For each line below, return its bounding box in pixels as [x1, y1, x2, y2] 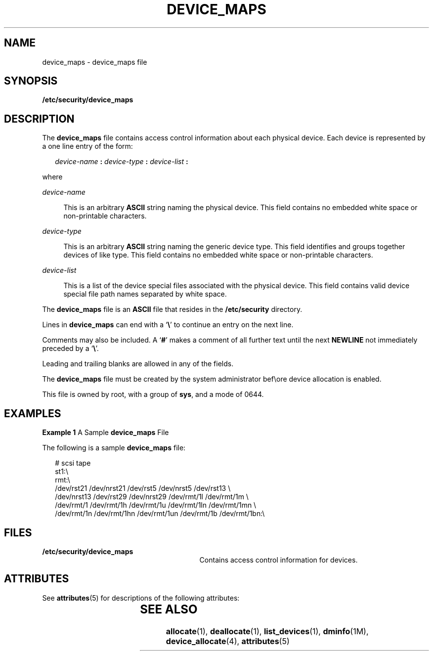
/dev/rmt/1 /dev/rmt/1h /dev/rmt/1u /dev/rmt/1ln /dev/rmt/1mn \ [55, 501, 257, 510]
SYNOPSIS [4, 75, 58, 87]
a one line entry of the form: [42, 142, 133, 151]
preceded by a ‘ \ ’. [42, 344, 99, 353]
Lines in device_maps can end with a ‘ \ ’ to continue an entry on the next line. [42, 320, 294, 329]
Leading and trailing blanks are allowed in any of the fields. [42, 359, 234, 368]
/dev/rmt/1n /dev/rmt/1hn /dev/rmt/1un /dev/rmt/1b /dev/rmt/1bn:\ [55, 509, 265, 518]
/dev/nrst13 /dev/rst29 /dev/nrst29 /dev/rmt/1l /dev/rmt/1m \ [55, 492, 249, 501]
